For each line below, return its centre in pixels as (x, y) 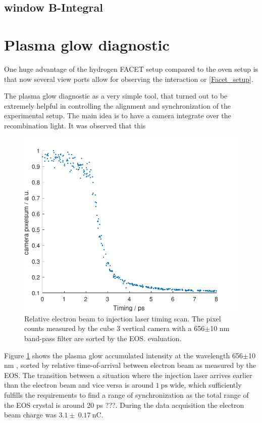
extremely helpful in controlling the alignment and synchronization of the (118, 105)
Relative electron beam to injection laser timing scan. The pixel (123, 318)
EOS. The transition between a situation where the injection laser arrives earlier (128, 375)
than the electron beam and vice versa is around (79, 385)
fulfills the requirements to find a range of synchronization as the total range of (126, 394)
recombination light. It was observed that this (75, 125)
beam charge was (30, 415)
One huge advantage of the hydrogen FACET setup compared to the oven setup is (131, 68)
